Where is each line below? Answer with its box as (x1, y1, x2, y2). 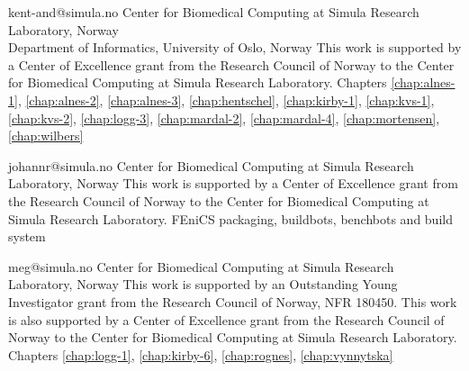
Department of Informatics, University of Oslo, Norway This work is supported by (8, 38, 462, 57)
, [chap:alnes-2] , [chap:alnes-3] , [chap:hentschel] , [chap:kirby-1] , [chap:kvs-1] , (17, 90, 435, 109)
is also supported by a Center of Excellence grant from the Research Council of (8, 310, 445, 329)
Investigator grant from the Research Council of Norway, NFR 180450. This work (8, 292, 457, 311)
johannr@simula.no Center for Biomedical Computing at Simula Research (8, 156, 414, 175)
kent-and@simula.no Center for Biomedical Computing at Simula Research (8, 3, 419, 21)
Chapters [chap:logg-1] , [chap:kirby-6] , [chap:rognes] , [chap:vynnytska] (8, 345, 393, 364)
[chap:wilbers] (8, 126, 84, 145)
